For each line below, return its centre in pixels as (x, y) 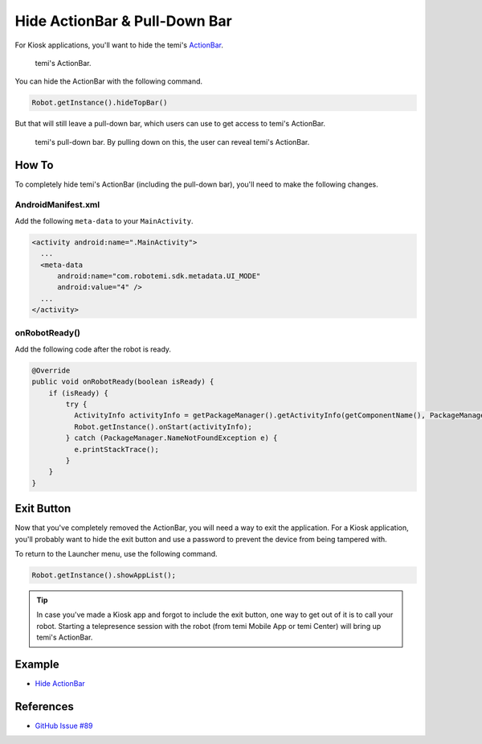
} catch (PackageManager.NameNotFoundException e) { (172, 438)
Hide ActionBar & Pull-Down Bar (123, 21)
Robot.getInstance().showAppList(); (104, 575)
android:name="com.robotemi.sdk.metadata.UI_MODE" (159, 276)
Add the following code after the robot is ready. (93, 349)
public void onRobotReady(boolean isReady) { (123, 382)
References (44, 707)
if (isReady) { (78, 393)
